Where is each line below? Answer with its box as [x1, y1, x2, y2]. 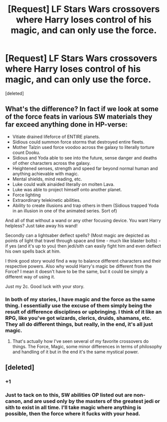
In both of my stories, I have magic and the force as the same [5, 295, 156, 302]
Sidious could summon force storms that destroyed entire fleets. [12, 139, 145, 145]
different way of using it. [5, 274, 55, 280]
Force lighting [12, 192, 41, 198]
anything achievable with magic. [12, 170, 79, 176]
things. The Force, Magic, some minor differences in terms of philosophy [12, 344, 162, 350]
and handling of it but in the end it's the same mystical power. [12, 349, 139, 355]
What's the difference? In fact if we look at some [5, 105, 159, 113]
